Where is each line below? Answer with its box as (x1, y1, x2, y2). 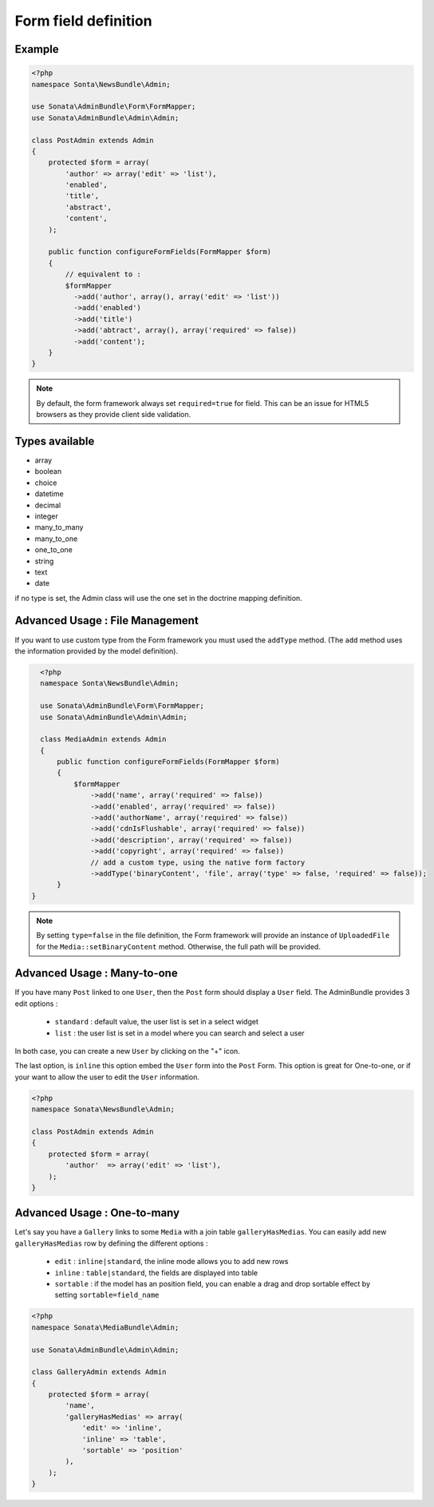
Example (14, 42, 59, 56)
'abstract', (65, 202, 112, 212)
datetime (34, 489, 64, 499)
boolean (34, 467, 62, 476)
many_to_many (34, 523, 84, 532)
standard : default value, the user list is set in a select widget (54, 1017, 258, 1027)
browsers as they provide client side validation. (36, 410, 191, 419)
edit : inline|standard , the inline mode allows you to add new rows (54, 1257, 289, 1266)
